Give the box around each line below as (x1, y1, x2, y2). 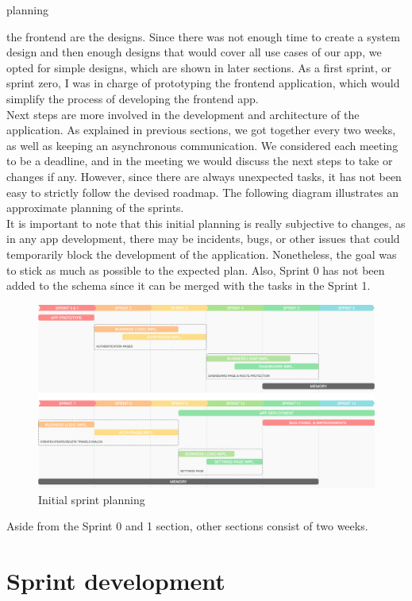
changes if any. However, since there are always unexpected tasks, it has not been (6, 168, 402, 184)
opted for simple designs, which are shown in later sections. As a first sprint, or (6, 59, 392, 75)
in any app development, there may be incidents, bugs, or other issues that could (6, 230, 400, 247)
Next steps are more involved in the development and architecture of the (6, 106, 360, 122)
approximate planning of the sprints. (6, 199, 184, 216)
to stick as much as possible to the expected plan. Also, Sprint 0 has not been (6, 261, 385, 278)
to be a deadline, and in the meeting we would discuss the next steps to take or (6, 152, 393, 169)
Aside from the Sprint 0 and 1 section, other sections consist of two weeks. (6, 518, 368, 534)
